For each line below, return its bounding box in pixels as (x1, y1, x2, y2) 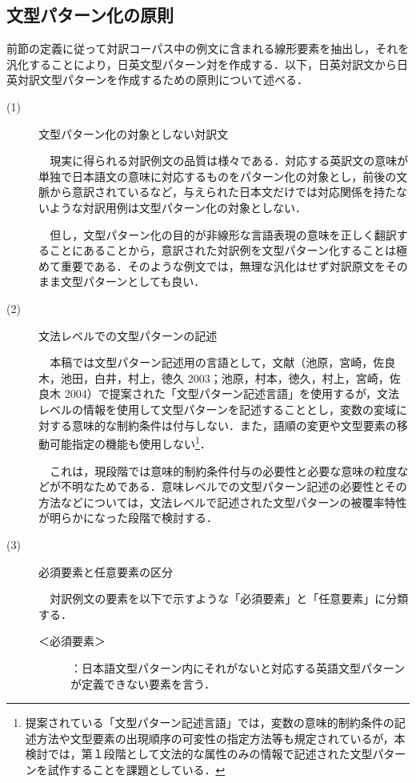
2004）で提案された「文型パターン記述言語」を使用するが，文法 (64, 385, 400, 402)
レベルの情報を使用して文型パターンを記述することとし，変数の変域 (38, 401, 396, 418)
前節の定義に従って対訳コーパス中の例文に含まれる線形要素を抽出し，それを (6, 40, 410, 57)
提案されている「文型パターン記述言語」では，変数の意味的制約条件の (25, 714, 394, 731)
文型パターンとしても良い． (60, 273, 206, 290)
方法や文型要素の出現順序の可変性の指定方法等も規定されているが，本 (36, 729, 406, 746)
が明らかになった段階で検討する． (38, 509, 218, 526)
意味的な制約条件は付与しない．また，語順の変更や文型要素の (71, 416, 397, 433)
